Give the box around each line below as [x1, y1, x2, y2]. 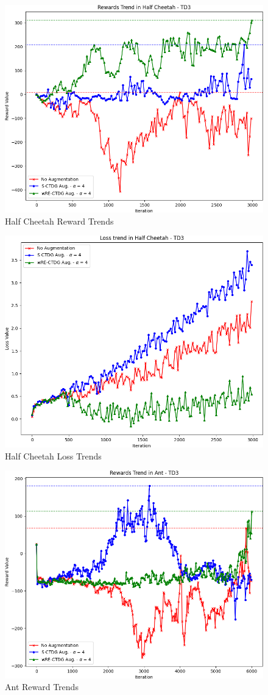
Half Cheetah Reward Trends [5, 214, 114, 227]
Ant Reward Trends [5, 680, 79, 693]
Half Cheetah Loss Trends [5, 449, 102, 462]
